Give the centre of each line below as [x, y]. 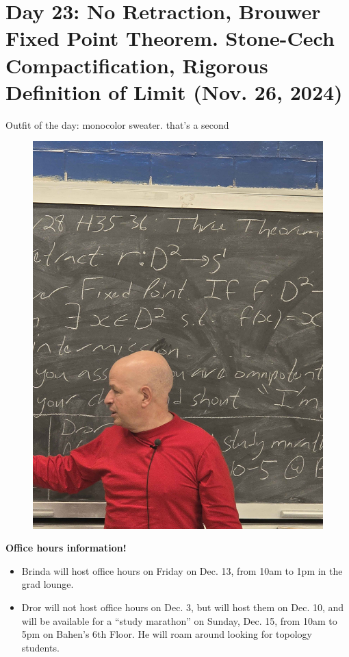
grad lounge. [48, 584]
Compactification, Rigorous [137, 65]
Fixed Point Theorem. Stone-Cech [170, 38]
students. [40, 647]
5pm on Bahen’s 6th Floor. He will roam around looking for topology [167, 634]
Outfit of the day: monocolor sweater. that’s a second [117, 124]
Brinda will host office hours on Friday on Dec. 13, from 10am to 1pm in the [182, 570]
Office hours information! [66, 548]
